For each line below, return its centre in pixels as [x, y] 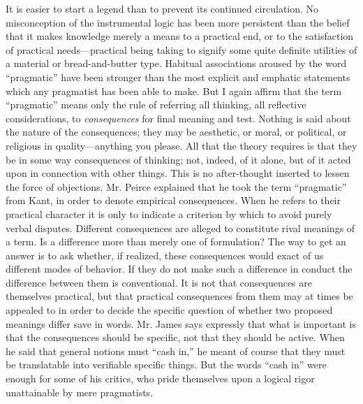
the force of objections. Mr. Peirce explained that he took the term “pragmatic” [176, 186]
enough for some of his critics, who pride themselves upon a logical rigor [160, 378]
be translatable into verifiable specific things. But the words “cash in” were [166, 365]
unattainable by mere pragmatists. [80, 392]
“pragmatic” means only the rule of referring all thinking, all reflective [156, 104]
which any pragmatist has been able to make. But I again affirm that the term [174, 91]
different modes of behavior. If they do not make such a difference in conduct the [179, 269]
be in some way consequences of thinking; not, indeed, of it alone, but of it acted [178, 159]
